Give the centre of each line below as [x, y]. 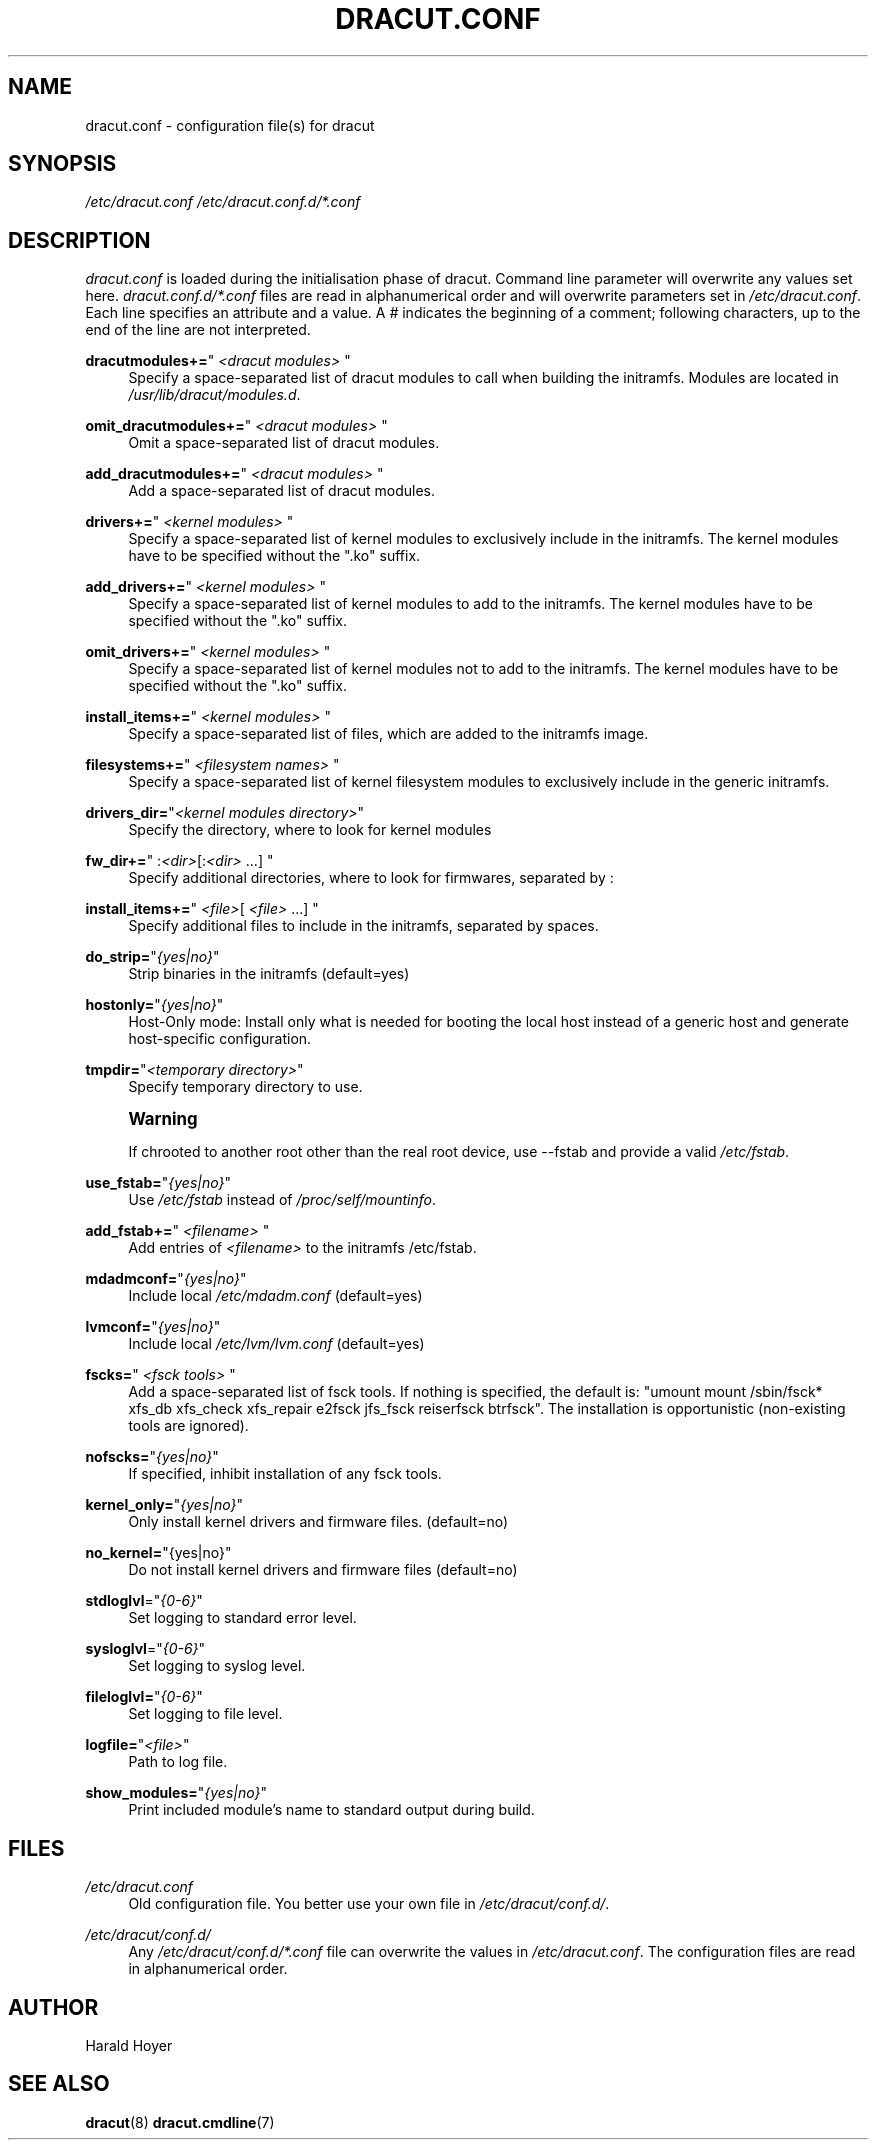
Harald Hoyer [129, 2045]
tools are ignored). [188, 1426]
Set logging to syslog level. [217, 1666]
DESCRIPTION [79, 240]
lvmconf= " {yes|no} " [153, 1327]
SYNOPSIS [62, 164]
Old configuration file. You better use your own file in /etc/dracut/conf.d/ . [369, 1904]
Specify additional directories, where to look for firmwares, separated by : [371, 878]
